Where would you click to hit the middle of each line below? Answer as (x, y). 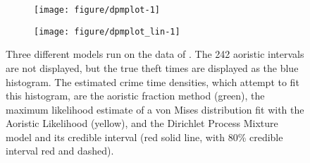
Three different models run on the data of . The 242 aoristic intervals (155, 54)
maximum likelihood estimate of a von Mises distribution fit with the (155, 109)
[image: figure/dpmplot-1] (97, 10)
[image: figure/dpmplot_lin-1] (107, 31)
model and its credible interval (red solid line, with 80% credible (144, 137)
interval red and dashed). (60, 151)
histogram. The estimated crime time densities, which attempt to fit (153, 81)
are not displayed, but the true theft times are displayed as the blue (152, 67)
